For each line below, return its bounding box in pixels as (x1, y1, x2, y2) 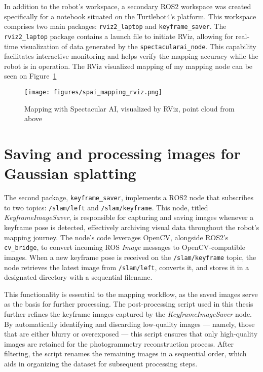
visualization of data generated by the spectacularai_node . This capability (20, 41, 256, 51)
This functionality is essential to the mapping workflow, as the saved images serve (4, 288, 258, 299)
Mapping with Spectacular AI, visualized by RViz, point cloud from (24, 103, 235, 114)
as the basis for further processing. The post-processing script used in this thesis (4, 299, 253, 309)
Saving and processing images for (4, 142, 241, 163)
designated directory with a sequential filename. (4, 272, 153, 282)
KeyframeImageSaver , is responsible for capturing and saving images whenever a (4, 212, 254, 222)
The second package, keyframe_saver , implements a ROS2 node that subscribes (4, 192, 254, 203)
